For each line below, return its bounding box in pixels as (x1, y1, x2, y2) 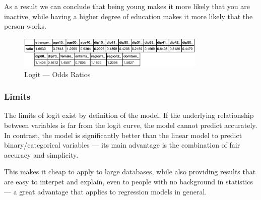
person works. (4, 21, 46, 31)
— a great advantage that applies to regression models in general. (4, 186, 207, 196)
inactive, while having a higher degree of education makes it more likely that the (4, 11, 253, 21)
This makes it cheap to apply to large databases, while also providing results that (4, 166, 256, 177)
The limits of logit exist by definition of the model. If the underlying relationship (4, 110, 254, 120)
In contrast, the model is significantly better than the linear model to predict (4, 129, 242, 140)
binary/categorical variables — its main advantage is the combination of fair (4, 140, 240, 150)
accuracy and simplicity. (4, 149, 79, 160)
